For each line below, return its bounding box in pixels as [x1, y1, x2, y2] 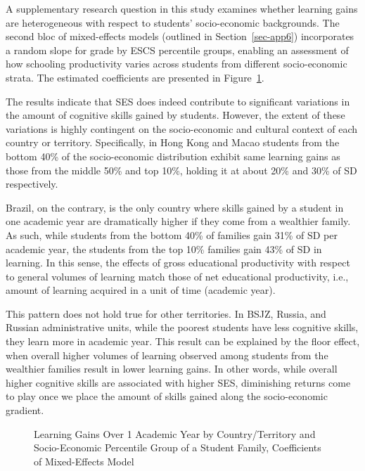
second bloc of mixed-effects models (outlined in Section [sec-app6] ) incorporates [6, 29, 354, 44]
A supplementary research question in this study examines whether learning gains [6, 1, 358, 15]
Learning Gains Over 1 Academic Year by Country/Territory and [34, 426, 316, 441]
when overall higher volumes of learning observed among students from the [6, 347, 328, 362]
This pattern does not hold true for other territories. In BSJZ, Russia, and [6, 306, 326, 321]
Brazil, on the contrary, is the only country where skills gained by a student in [6, 200, 344, 214]
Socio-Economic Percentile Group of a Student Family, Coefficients [34, 440, 321, 455]
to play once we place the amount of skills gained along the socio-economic [6, 389, 328, 404]
